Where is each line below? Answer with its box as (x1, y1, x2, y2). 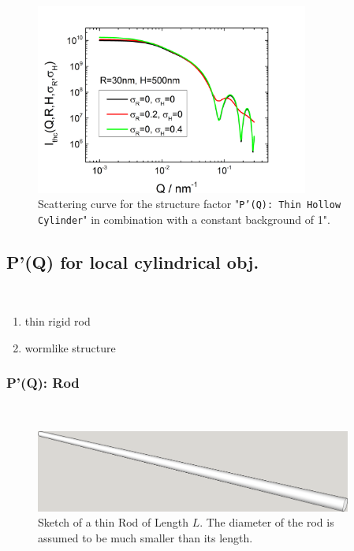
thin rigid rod (24, 313, 91, 329)
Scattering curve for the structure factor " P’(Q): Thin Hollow (38, 195, 341, 212)
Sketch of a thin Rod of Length (38, 514, 188, 531)
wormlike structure (24, 339, 116, 356)
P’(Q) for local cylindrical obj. (6, 249, 259, 274)
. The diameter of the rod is (199, 514, 334, 531)
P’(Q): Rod (6, 373, 80, 393)
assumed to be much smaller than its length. (38, 529, 253, 545)
